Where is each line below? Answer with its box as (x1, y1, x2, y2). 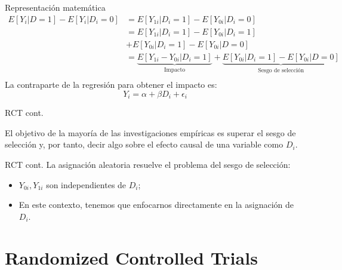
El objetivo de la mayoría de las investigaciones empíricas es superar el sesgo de (5, 126, 296, 139)
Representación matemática (5, 1, 106, 13)
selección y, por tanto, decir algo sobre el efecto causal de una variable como (5, 138, 284, 151)
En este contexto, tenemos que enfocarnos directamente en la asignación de (19, 198, 294, 211)
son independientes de (46, 178, 127, 191)
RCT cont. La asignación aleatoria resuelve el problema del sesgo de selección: (5, 158, 291, 171)
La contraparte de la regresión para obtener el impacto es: (5, 78, 217, 91)
